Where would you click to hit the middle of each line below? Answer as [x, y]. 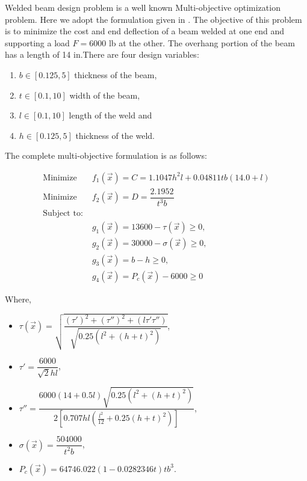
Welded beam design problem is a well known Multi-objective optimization [143, 7]
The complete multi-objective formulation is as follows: [106, 155]
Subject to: [63, 214]
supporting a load [37, 42]
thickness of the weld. [115, 135]
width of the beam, [105, 95]
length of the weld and [110, 115]
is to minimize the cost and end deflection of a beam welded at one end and [145, 31]
